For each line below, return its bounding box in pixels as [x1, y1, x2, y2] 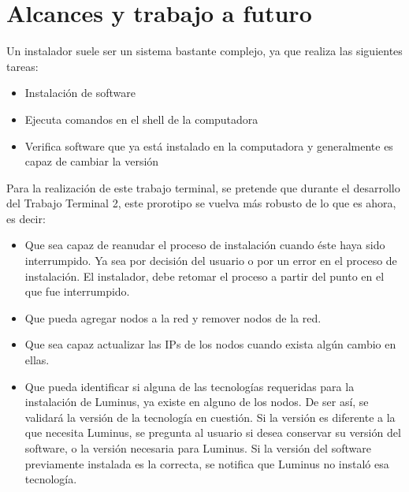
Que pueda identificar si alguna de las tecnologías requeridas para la [24, 378, 355, 394]
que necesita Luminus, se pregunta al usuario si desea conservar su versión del [24, 424, 401, 441]
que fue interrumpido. [24, 283, 130, 300]
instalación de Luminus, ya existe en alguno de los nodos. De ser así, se [24, 393, 369, 410]
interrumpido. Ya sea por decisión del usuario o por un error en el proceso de [24, 252, 397, 269]
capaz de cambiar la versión [24, 153, 159, 170]
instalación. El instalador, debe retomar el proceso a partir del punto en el [24, 267, 385, 284]
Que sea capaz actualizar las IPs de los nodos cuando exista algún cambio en [24, 336, 396, 352]
